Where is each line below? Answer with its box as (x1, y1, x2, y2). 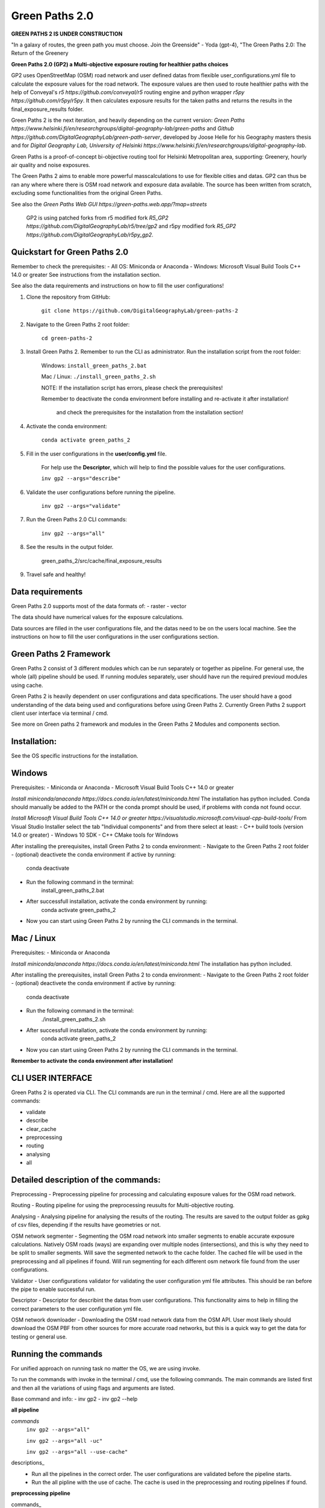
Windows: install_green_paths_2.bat (41, 362, 147, 369)
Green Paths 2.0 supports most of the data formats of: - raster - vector (11, 602, 187, 609)
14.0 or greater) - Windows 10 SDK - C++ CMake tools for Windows (11, 831, 179, 838)
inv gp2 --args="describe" (41, 475, 121, 482)
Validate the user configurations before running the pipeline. (26, 489, 176, 496)
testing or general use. (11, 1333, 67, 1340)
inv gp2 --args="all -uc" (26, 1437, 103, 1444)
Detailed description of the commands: (11, 1174, 161, 1185)
